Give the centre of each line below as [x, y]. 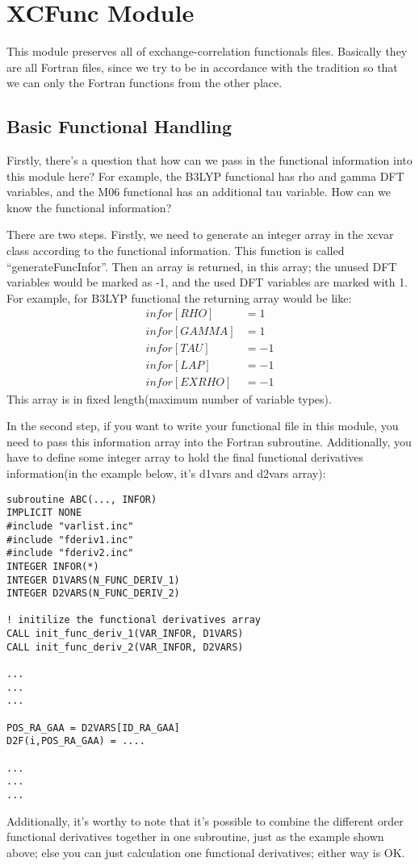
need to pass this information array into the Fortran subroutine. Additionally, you [209, 441]
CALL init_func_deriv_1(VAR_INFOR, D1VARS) [125, 634]
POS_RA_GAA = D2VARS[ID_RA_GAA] [93, 728]
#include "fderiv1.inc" [70, 540]
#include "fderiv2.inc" [70, 553]
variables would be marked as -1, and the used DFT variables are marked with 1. [207, 282]
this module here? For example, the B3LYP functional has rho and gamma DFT [205, 176]
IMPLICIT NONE [44, 513]
